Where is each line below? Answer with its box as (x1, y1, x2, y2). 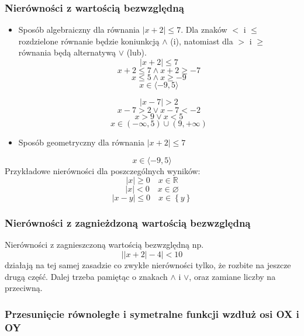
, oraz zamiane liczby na (189, 270, 276, 282)
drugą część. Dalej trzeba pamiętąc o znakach (5, 270, 168, 282)
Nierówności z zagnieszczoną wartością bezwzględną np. (5, 238, 204, 251)
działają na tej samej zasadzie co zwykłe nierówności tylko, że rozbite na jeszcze (5, 259, 291, 271)
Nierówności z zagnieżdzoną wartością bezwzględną (5, 216, 251, 230)
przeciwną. (5, 282, 43, 294)
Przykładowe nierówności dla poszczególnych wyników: (5, 164, 201, 176)
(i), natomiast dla (170, 34, 233, 47)
